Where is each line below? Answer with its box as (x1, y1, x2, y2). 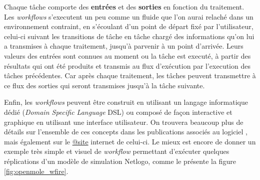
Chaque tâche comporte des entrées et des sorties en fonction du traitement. (4, 2, 244, 12)
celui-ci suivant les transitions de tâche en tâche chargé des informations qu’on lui (4, 31, 254, 41)
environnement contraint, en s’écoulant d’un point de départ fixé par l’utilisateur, (4, 21, 253, 32)
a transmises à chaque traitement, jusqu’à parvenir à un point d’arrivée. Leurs (4, 41, 243, 51)
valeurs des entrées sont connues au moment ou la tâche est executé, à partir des (4, 50, 251, 61)
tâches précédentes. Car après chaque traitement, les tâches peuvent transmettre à (4, 70, 256, 81)
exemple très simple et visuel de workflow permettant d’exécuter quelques (4, 146, 229, 156)
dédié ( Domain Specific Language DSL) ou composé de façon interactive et (4, 106, 232, 117)
